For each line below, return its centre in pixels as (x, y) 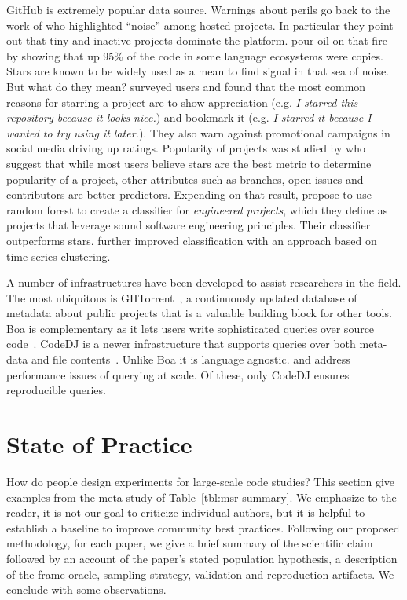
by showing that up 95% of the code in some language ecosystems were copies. (195, 55)
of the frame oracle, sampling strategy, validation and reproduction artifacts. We (200, 574)
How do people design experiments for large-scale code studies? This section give (201, 481)
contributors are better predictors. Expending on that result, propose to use (189, 194)
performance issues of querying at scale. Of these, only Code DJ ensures (178, 374)
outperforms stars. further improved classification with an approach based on (192, 240)
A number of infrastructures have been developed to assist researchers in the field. (204, 282)
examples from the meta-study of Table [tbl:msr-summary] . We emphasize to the (202, 497)
